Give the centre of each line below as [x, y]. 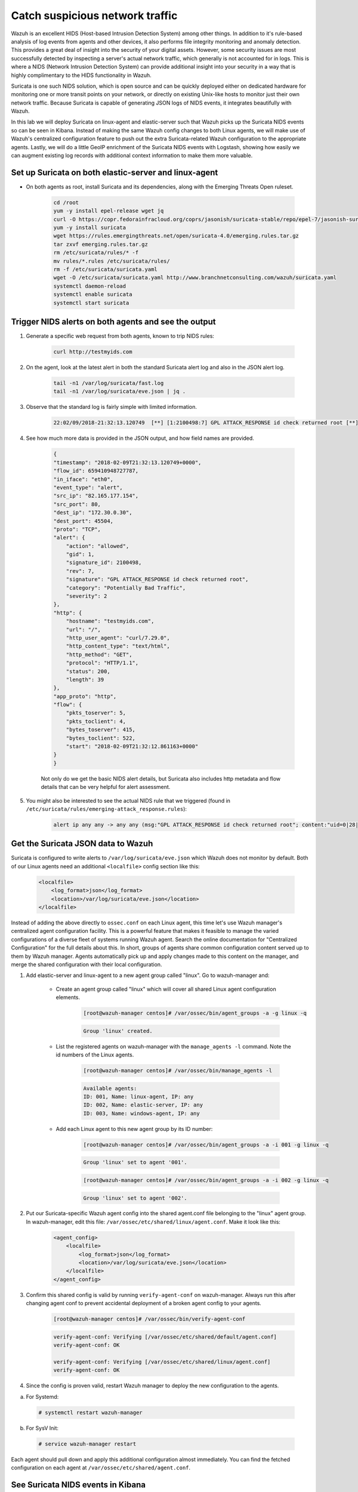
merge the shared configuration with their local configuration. [87, 964]
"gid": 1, [80, 554]
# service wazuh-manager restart [87, 1444]
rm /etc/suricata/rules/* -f [96, 253]
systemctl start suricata [91, 303]
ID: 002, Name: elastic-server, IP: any [143, 1105]
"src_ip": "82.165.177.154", [96, 496]
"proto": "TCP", [77, 529]
